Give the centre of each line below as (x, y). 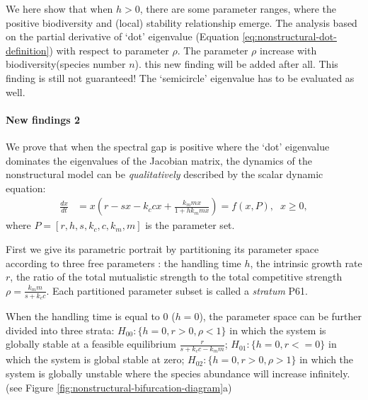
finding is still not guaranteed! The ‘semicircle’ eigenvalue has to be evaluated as (180, 77)
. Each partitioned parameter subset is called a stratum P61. (177, 290)
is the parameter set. (190, 225)
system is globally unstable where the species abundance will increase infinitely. (178, 373)
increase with (288, 50)
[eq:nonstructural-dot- (289, 36)
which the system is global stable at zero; (95, 359)
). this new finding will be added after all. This (236, 64)
